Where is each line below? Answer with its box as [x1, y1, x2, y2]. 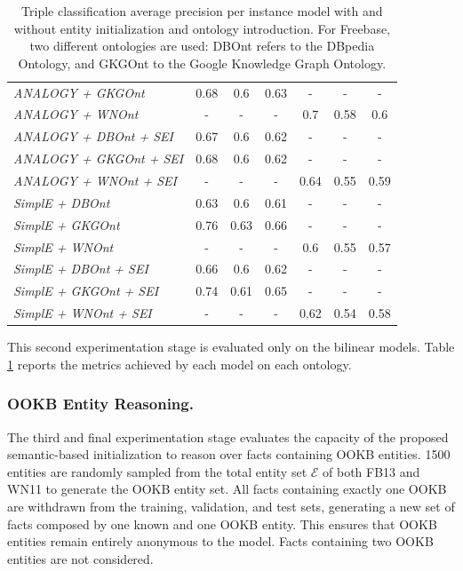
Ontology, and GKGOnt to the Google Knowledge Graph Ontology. [18, 53, 387, 72]
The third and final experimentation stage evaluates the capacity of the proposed [7, 427, 449, 446]
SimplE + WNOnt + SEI [13, 304, 152, 322]
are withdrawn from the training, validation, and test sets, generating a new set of [7, 496, 455, 515]
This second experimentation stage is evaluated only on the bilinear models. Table [7, 337, 455, 356]
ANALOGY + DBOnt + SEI [13, 127, 173, 146]
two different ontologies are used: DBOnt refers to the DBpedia [29, 36, 375, 55]
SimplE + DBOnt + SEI [13, 259, 148, 278]
